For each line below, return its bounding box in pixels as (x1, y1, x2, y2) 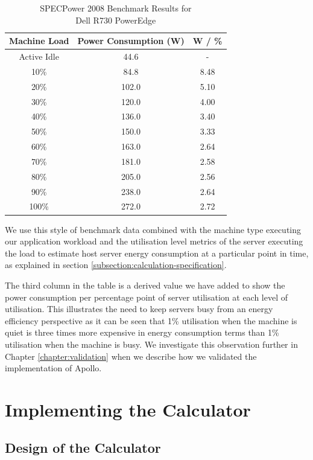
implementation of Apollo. (5, 362, 102, 374)
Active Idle (19, 50, 59, 63)
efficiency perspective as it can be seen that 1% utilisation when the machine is (5, 314, 297, 327)
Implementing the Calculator (5, 397, 251, 421)
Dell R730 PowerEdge (75, 13, 156, 26)
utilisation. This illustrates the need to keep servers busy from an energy (5, 302, 273, 315)
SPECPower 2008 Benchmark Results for (40, 2, 192, 14)
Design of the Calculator (5, 438, 161, 457)
